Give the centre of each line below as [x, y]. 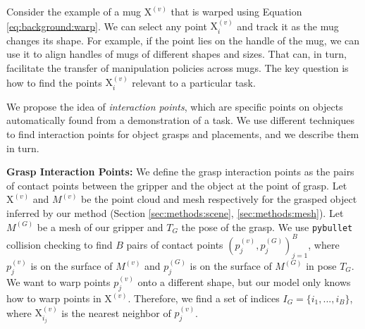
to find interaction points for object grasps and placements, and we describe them [183, 134]
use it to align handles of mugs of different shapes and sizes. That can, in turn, [177, 54]
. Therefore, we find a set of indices [204, 298]
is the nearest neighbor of [116, 312]
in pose [321, 265]
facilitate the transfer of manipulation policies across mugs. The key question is [178, 68]
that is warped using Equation [236, 11]
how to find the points [54, 82]
